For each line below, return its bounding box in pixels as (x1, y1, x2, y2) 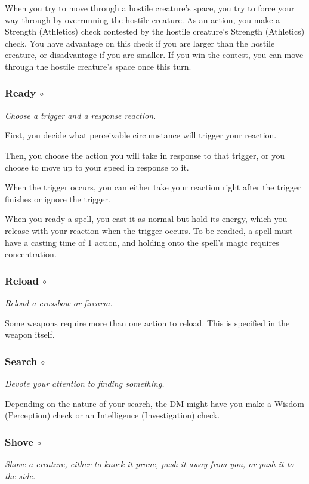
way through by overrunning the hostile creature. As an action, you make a (5, 13, 280, 26)
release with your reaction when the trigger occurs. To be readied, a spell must (5, 224, 293, 236)
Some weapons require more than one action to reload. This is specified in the (5, 316, 290, 329)
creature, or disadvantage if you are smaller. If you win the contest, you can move (5, 48, 304, 61)
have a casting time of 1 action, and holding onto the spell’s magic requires (5, 236, 279, 248)
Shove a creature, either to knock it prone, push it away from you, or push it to (5, 457, 294, 470)
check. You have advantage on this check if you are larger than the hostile (5, 36, 275, 49)
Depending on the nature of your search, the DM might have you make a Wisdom (5, 397, 304, 409)
